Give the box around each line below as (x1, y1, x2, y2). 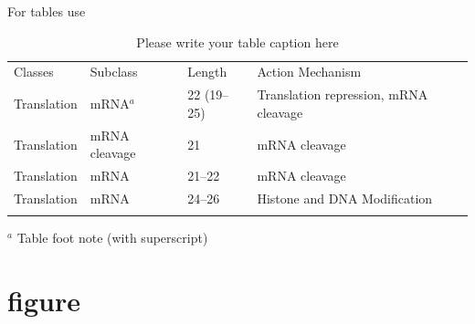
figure (7, 282, 80, 319)
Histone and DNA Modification (257, 189, 433, 207)
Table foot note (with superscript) (16, 228, 208, 247)
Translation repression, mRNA (257, 85, 428, 104)
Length (187, 62, 227, 81)
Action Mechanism (257, 62, 362, 81)
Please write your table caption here (136, 32, 339, 51)
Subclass (90, 62, 138, 81)
